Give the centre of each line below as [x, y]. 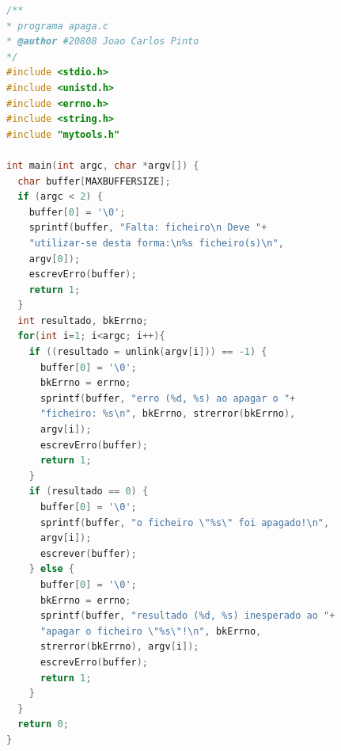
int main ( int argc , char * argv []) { [103, 165]
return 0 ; [43, 724]
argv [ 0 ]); [55, 259]
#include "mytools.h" [63, 134]
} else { [51, 569]
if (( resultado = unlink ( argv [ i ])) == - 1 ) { [148, 352]
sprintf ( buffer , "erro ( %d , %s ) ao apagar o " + [168, 398]
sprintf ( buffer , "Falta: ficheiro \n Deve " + [148, 228]
